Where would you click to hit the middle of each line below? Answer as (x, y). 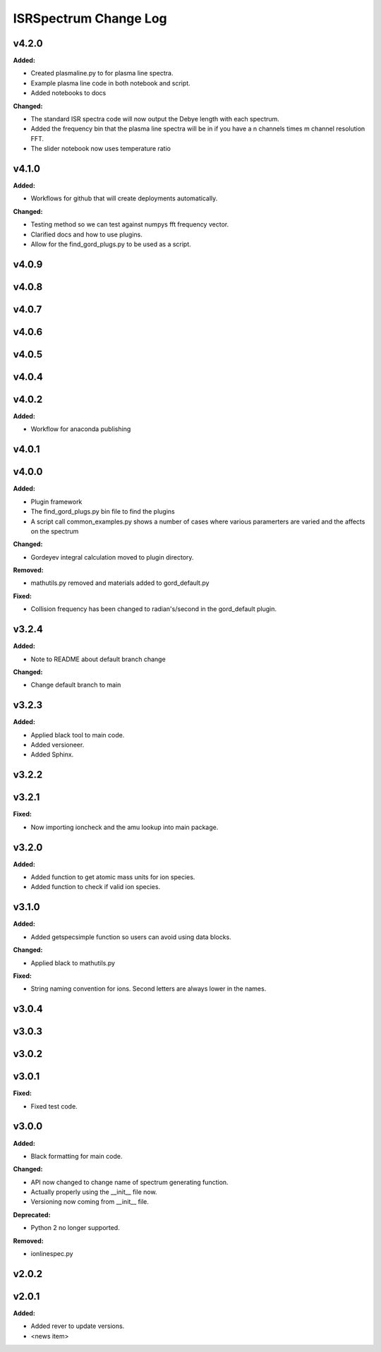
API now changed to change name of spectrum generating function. (129, 1182)
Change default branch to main (76, 685)
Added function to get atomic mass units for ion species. (113, 877)
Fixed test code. (54, 1106)
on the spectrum (55, 531)
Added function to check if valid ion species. (96, 887)
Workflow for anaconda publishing (81, 429)
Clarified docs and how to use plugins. (86, 234)
